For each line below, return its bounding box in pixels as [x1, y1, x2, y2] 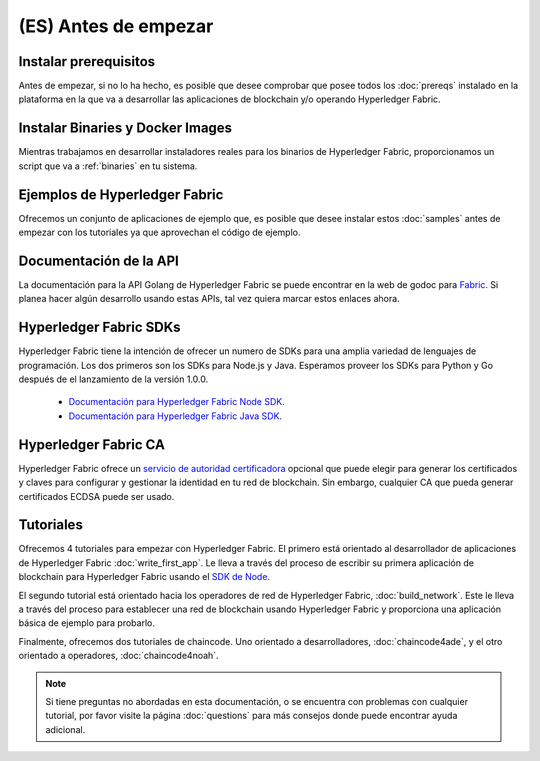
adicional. [45, 723, 86, 735]
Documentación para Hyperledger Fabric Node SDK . [68, 396, 285, 408]
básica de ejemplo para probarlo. [18, 617, 155, 629]
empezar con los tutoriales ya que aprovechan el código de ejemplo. [18, 226, 301, 239]
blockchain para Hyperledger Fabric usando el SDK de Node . [18, 571, 270, 583]
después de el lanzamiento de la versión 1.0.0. [18, 373, 209, 385]
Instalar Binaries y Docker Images [18, 120, 233, 137]
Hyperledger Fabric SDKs [18, 319, 181, 336]
